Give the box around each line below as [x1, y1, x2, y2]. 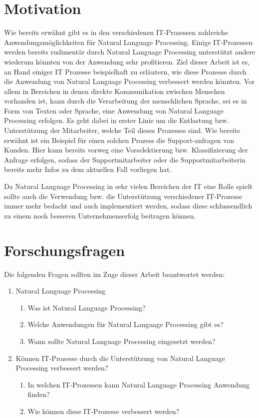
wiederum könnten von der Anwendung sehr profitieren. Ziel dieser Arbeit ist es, [4, 56, 250, 66]
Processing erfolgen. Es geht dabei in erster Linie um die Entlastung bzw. [4, 115, 229, 125]
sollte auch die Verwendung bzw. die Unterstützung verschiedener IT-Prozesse [4, 190, 243, 201]
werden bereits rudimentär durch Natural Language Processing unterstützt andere [4, 46, 256, 57]
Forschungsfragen [4, 239, 125, 260]
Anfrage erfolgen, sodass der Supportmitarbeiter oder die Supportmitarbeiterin [4, 154, 246, 164]
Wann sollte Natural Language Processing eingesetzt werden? [27, 335, 216, 346]
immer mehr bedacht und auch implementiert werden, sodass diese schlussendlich [4, 200, 253, 211]
